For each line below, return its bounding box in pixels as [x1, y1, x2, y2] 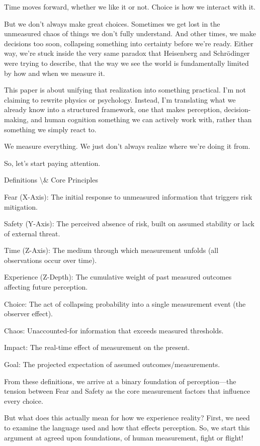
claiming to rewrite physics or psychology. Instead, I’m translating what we [4, 94, 236, 105]
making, [4, 114, 29, 124]
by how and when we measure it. [4, 67, 105, 78]
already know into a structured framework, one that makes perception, [4, 104, 222, 115]
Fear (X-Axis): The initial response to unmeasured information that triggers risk [4, 191, 252, 202]
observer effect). [4, 308, 53, 319]
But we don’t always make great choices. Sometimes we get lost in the [4, 18, 220, 29]
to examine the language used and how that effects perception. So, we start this [4, 422, 250, 432]
